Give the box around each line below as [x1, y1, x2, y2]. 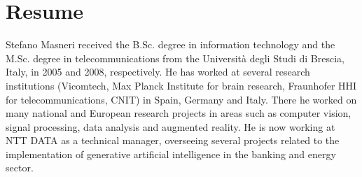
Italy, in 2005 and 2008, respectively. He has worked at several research [6, 64, 310, 79]
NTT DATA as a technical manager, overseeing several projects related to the [6, 133, 340, 148]
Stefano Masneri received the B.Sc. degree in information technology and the [6, 37, 335, 52]
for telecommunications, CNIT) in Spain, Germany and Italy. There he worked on [6, 92, 357, 106]
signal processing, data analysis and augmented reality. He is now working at [6, 119, 335, 134]
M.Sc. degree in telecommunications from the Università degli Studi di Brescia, [6, 50, 344, 65]
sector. [6, 160, 34, 175]
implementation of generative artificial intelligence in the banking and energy [6, 146, 336, 161]
